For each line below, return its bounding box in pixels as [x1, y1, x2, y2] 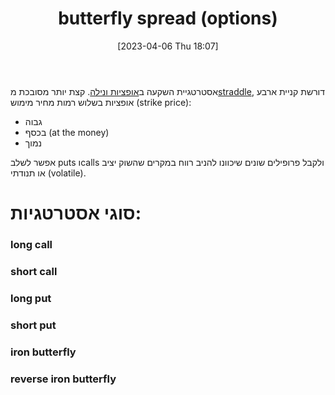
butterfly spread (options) [58, 7, 278, 30]
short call [10, 264, 58, 278]
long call [10, 238, 53, 252]
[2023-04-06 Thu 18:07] [117, 40, 219, 52]
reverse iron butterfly [10, 372, 117, 386]
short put [10, 318, 57, 332]
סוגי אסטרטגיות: [10, 202, 142, 225]
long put [10, 291, 52, 305]
